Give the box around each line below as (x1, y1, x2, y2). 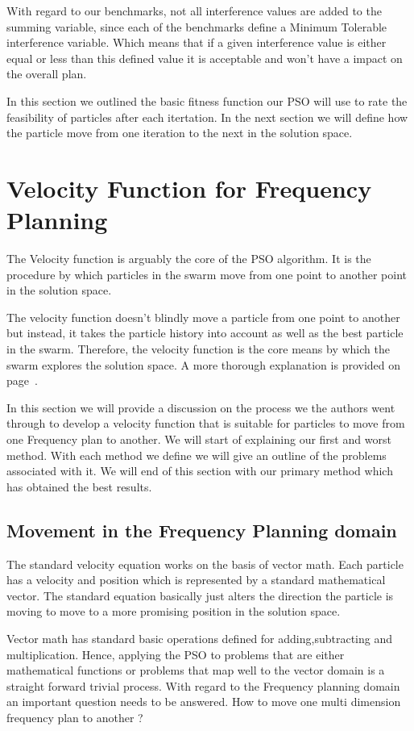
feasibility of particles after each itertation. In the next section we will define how (6, 108, 408, 125)
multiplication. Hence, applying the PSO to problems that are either (6, 645, 345, 662)
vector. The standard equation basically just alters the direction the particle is (6, 587, 394, 604)
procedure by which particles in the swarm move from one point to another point (6, 265, 407, 282)
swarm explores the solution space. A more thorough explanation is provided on (6, 356, 401, 373)
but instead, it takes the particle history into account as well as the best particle (6, 324, 404, 341)
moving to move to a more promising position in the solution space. (6, 603, 341, 620)
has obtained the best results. (6, 478, 152, 495)
